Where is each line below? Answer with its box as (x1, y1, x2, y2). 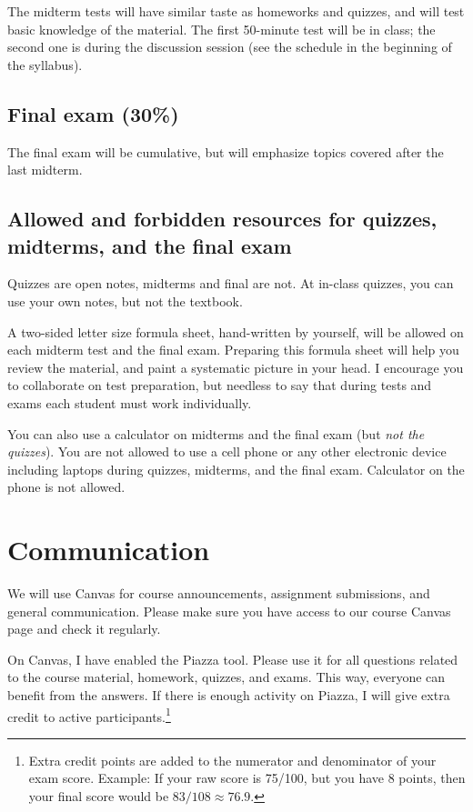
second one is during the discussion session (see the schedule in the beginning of (7, 37, 452, 56)
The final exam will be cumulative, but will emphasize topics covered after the (7, 142, 444, 161)
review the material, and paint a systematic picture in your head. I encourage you (7, 357, 464, 376)
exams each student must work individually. (7, 393, 252, 412)
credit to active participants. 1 (7, 704, 171, 726)
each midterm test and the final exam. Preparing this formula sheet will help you (7, 340, 459, 359)
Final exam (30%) (7, 99, 179, 127)
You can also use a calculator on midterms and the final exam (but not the (7, 424, 425, 443)
